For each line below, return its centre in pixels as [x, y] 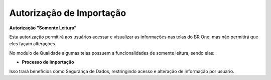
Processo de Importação [48, 62]
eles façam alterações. [33, 44]
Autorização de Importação [68, 13]
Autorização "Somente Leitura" [43, 28]
